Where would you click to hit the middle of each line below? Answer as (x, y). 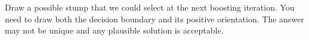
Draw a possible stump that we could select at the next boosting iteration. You (150, 7)
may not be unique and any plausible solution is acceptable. (114, 30)
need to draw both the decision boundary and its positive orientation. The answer (154, 19)
